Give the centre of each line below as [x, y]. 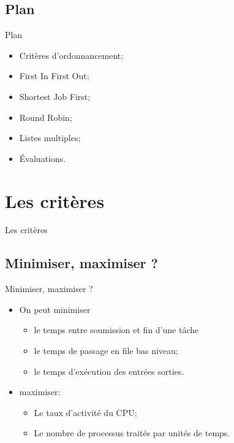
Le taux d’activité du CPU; [85, 412]
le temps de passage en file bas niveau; [106, 351]
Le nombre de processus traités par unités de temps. [132, 433]
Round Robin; [46, 117]
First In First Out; [54, 76]
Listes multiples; [50, 138]
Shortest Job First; [55, 96]
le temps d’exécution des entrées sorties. [109, 371]
